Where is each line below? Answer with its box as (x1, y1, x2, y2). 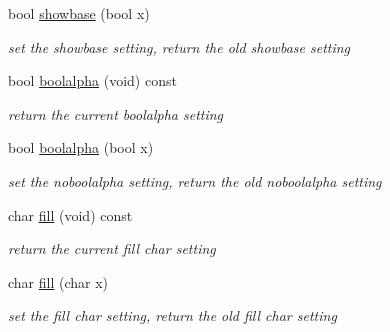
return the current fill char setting (8, 238, 216, 259)
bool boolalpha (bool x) (8, 137, 154, 158)
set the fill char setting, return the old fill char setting (8, 305, 337, 326)
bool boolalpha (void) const (8, 70, 177, 91)
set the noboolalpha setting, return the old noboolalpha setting (8, 170, 382, 191)
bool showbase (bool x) (8, 3, 150, 23)
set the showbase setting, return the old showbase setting (8, 36, 351, 57)
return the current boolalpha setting (8, 103, 224, 124)
